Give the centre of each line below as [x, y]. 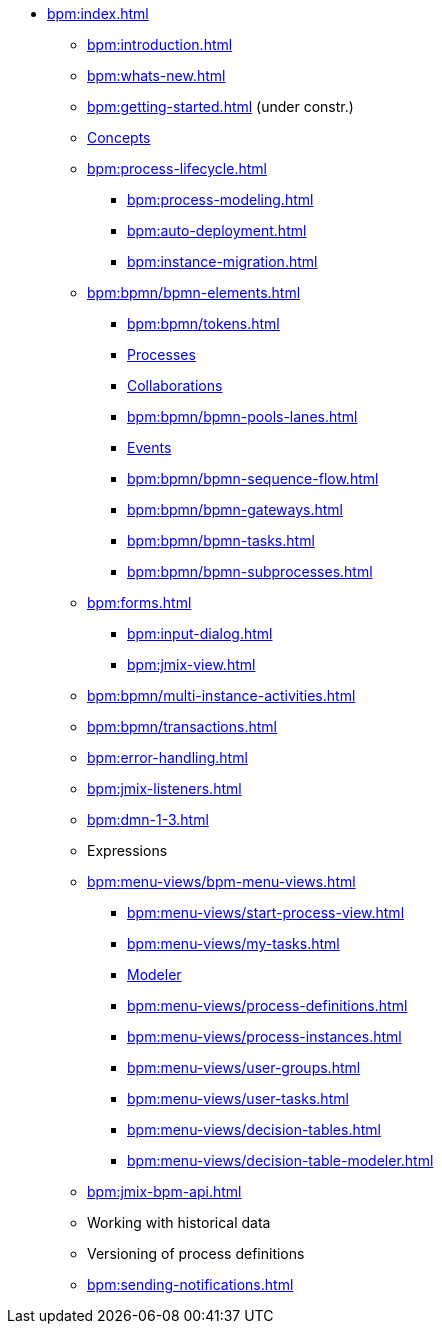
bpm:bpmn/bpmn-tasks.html [221, 540]
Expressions [127, 850]
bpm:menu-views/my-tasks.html [233, 943]
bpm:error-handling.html [167, 757]
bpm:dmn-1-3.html [148, 819]
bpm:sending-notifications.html [190, 1284]
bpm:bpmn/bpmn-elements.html [194, 292]
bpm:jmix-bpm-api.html [164, 1191]
